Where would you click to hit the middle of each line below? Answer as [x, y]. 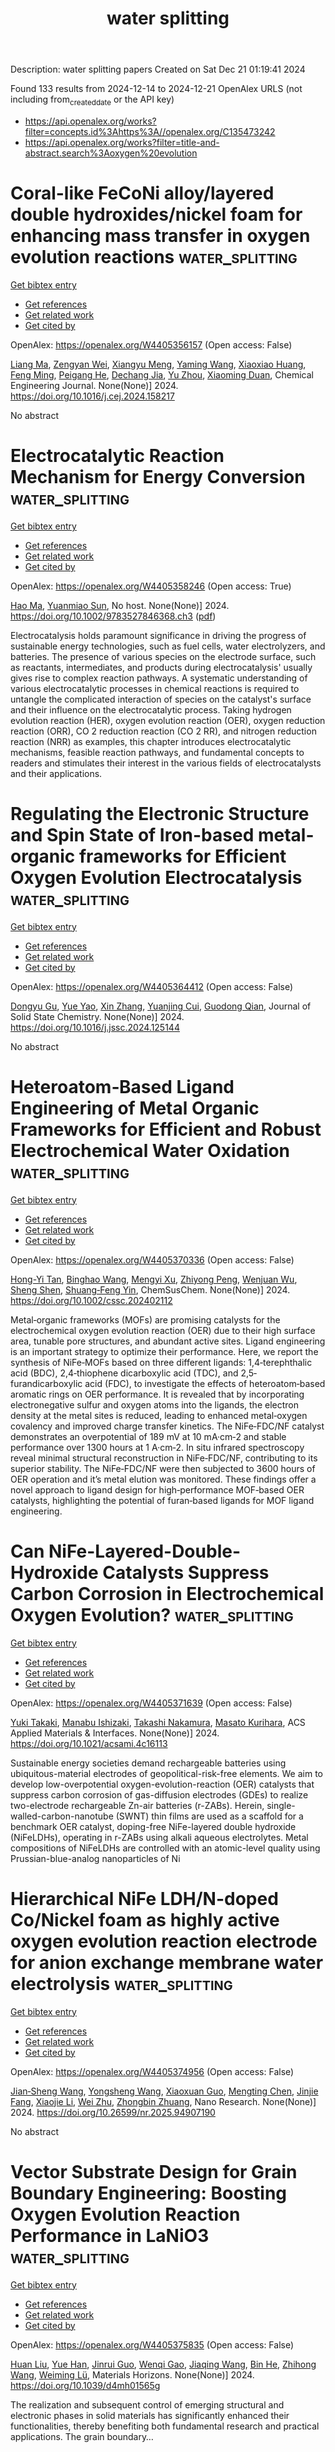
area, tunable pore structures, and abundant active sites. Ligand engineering [168, 1341]
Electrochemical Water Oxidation [150, 1150]
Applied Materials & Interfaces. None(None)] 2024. [115, 1733]
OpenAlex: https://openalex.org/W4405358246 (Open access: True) [151, 586]
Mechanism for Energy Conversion [158, 477]
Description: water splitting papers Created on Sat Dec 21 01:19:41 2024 [158, 69]
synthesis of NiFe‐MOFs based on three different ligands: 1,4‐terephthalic [161, 1362]
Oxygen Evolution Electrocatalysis [156, 878]
